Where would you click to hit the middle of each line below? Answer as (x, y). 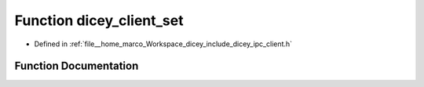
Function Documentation (77, 66)
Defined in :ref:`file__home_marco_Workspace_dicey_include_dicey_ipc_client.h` (163, 44)
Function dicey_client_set (99, 20)
